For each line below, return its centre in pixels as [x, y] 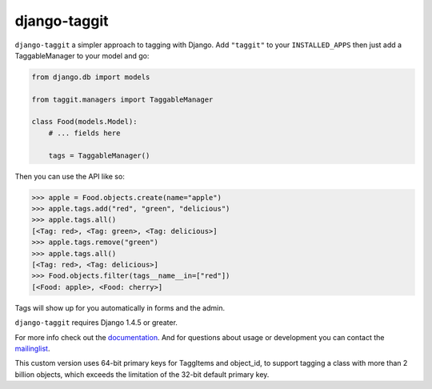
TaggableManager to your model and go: [82, 55]
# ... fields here [84, 133]
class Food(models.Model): [84, 122]
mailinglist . [32, 348]
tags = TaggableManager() [99, 155]
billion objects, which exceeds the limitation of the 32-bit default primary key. [142, 374]
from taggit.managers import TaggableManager [122, 99]
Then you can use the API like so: [70, 176]
